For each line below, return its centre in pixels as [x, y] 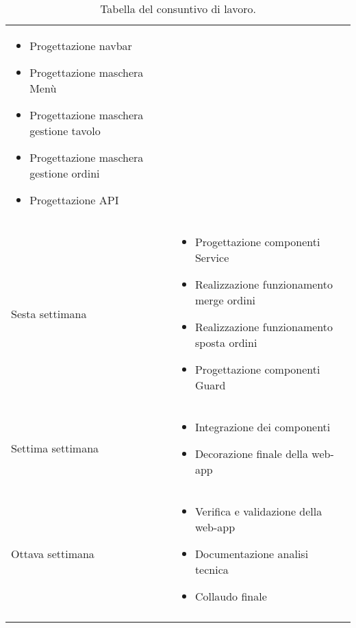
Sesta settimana [49, 313]
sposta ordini [226, 342]
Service [212, 257]
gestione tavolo [65, 131]
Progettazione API [74, 200]
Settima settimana [55, 448]
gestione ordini [65, 173]
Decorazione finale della [252, 454]
